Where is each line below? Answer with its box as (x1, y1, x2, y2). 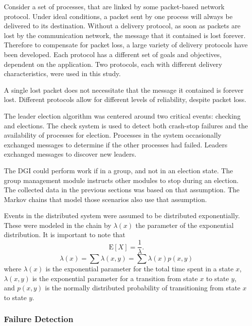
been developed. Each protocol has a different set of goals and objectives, (4, 49, 222, 59)
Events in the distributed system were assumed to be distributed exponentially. (4, 210, 240, 221)
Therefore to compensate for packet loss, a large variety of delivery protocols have (4, 40, 248, 50)
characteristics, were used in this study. (4, 68, 121, 79)
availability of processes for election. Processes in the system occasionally (4, 130, 222, 140)
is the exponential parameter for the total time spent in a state (45, 264, 234, 274)
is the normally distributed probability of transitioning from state (45, 283, 241, 293)
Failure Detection (4, 313, 73, 325)
